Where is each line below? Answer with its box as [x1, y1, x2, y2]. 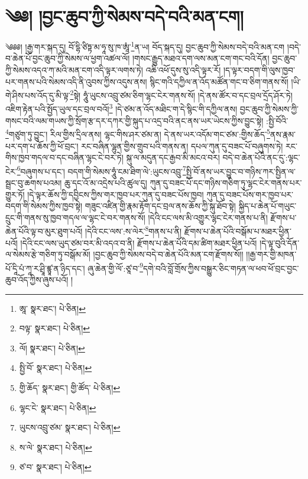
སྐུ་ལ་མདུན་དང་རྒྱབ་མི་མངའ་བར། [126, 151, 220, 164]
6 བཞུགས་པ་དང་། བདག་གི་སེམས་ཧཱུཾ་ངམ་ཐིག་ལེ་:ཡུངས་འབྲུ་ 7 [17, 163, 186, 177]
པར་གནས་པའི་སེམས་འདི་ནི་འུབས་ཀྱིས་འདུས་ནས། [5, 75, 147, 87]
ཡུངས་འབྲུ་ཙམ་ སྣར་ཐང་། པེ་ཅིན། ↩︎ [19, 421, 121, 434]
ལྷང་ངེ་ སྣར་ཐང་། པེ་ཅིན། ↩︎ [19, 401, 96, 413]
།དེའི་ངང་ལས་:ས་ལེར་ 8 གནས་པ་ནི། [85, 223, 182, 237]
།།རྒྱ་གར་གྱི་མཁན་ [246, 248, 297, 260]
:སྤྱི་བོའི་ [266, 114, 288, 126]
